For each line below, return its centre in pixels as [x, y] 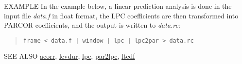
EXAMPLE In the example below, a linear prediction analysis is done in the [118, 6]
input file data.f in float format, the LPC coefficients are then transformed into [121, 15]
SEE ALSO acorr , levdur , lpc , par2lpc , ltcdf [69, 56]
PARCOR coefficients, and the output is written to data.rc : [92, 25]
